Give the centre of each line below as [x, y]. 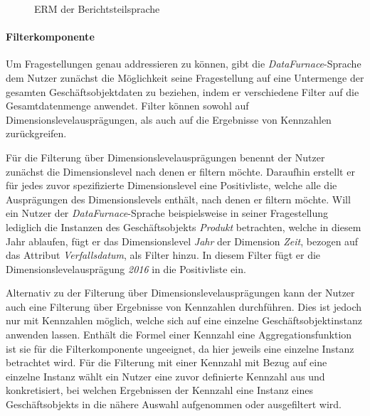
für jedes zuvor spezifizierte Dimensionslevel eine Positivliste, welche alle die [171, 185]
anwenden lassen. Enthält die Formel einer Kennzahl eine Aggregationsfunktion [179, 335]
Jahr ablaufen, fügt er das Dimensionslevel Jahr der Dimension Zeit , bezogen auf [182, 241]
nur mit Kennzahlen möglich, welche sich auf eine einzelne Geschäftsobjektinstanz [184, 320]
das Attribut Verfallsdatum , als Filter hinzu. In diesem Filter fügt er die [163, 255]
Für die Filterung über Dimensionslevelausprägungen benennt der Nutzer [165, 157]
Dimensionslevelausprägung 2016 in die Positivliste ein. [126, 268]
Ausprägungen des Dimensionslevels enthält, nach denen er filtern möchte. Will [178, 199]
